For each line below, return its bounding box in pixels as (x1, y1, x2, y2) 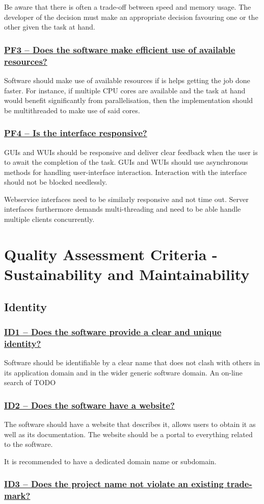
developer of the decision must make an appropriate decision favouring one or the (4, 11, 258, 22)
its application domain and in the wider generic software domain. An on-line (4, 367, 243, 377)
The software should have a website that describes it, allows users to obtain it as (4, 419, 256, 430)
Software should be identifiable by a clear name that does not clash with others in (4, 357, 260, 368)
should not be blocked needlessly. (4, 177, 108, 187)
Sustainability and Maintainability (4, 264, 250, 285)
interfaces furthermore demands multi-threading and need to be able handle (4, 204, 241, 214)
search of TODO (4, 377, 56, 388)
